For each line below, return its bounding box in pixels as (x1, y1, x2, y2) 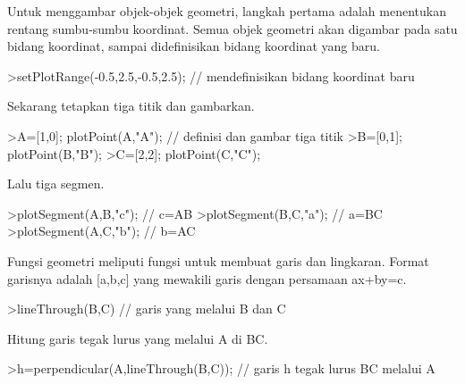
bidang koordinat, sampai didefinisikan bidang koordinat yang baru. (7, 37, 380, 55)
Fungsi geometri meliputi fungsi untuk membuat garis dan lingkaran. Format (7, 251, 429, 270)
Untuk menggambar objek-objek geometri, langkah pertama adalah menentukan (7, 2, 446, 20)
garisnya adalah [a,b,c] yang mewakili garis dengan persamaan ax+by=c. (7, 269, 407, 288)
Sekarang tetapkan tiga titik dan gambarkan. (7, 96, 255, 115)
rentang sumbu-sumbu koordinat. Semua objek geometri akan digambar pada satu (7, 19, 458, 38)
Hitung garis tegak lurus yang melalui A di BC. (7, 329, 268, 347)
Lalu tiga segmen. (7, 174, 105, 193)
